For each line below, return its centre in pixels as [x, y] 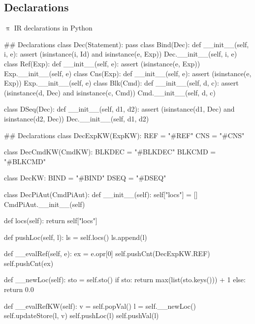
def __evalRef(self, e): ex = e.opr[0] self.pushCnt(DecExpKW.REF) [107, 253]
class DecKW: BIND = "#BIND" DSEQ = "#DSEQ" [85, 178]
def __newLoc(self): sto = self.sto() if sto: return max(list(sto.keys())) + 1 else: [125, 280]
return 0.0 [19, 289]
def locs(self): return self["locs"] [51, 221]
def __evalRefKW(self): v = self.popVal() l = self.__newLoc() [100, 306]
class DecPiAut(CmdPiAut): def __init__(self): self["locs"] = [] [101, 194]
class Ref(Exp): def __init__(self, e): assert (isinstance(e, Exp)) [102, 63]
